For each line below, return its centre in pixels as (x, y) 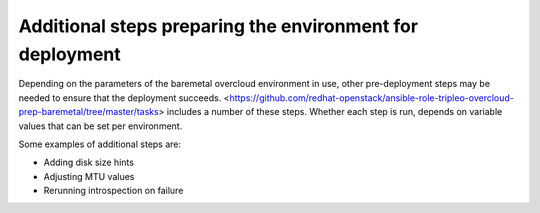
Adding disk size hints (89, 162)
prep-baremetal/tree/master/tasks (88, 112)
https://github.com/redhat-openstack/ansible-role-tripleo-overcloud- (371, 97)
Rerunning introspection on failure (113, 191)
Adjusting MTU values (89, 176)
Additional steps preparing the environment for (218, 26)
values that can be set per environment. (100, 126)
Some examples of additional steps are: (100, 144)
